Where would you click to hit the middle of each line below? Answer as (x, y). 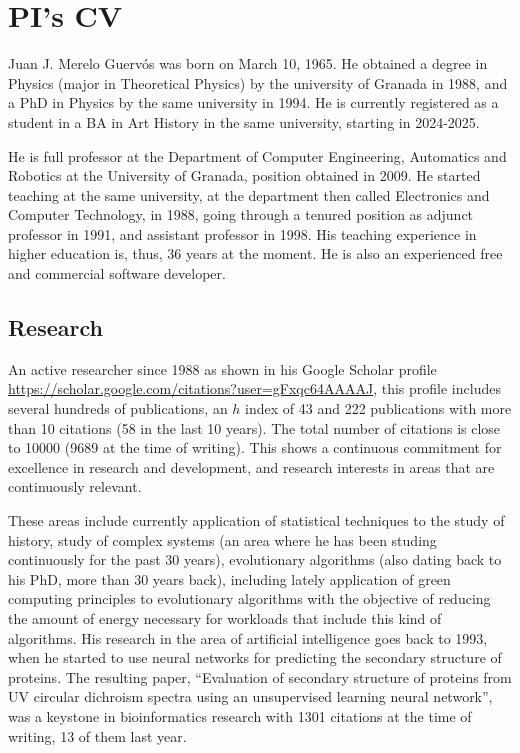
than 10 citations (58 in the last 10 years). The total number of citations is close (254, 427)
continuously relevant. (75, 486)
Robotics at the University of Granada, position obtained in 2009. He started (244, 175)
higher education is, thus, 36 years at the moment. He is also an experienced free (255, 253)
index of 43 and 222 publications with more (378, 408)
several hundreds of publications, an (118, 408)
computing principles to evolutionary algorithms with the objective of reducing (249, 598)
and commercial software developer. (117, 273)
